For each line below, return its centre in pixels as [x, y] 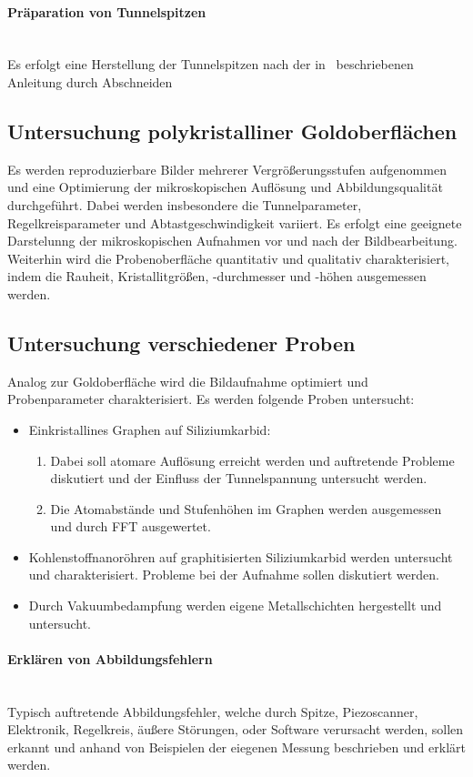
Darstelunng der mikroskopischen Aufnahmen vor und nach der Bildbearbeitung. [232, 241]
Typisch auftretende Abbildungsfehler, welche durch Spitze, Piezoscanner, [213, 711]
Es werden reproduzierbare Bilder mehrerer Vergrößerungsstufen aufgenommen [227, 169]
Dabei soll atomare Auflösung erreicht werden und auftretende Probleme [252, 460]
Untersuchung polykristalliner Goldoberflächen [232, 131]
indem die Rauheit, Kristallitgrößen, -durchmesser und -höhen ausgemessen [217, 276]
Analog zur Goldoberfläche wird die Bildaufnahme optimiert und [188, 381]
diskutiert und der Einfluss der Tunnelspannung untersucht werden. [239, 478]
